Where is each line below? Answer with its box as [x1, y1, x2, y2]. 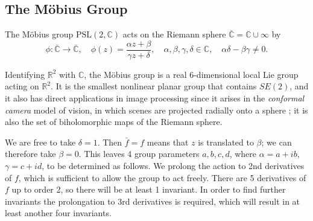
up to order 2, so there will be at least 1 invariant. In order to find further [11, 183, 286, 196]
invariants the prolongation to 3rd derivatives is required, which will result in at [5, 194, 300, 207]
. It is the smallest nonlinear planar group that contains [51, 80, 257, 92]
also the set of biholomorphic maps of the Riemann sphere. [5, 115, 223, 128]
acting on [5, 80, 39, 92]
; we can [261, 135, 292, 148]
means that [147, 135, 189, 148]
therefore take [5, 147, 56, 160]
